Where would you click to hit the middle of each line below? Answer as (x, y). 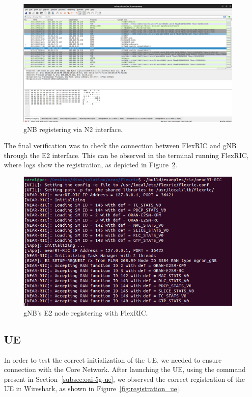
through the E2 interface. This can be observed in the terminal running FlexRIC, (126, 155)
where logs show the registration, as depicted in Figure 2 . (91, 165)
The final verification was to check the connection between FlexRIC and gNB (120, 146)
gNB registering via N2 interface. (73, 129)
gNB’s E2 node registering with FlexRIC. (86, 312)
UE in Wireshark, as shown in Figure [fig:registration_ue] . (93, 388)
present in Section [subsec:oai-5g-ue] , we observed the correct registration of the (125, 379)
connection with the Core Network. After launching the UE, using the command (125, 369)
